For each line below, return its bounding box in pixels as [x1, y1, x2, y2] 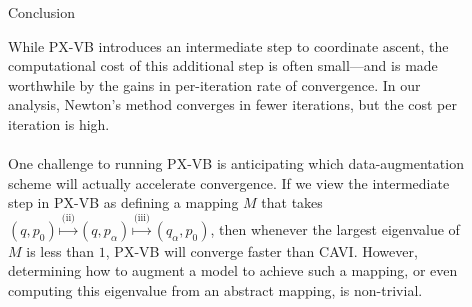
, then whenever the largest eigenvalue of [210, 218, 460, 239]
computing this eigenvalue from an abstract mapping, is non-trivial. [8, 279, 423, 300]
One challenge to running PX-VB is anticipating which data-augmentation [8, 153, 464, 174]
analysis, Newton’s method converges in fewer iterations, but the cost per [8, 94, 457, 115]
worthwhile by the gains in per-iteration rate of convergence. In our [8, 74, 421, 95]
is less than [26, 240, 95, 261]
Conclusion [8, 2, 75, 22]
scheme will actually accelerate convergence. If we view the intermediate [8, 172, 450, 193]
